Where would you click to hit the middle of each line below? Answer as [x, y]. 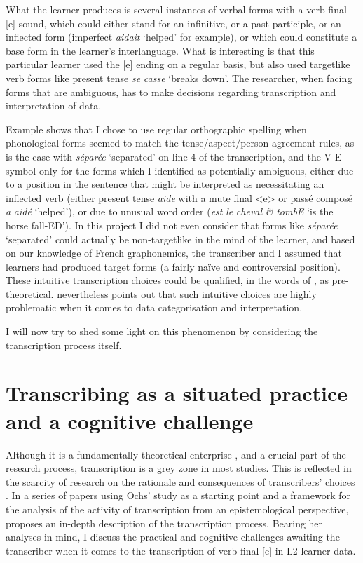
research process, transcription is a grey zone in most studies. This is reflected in [179, 468]
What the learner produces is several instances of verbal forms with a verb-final [176, 9]
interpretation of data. [54, 106]
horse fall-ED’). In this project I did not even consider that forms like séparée [172, 225]
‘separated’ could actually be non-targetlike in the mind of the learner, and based [180, 239]
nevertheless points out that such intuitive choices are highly [187, 293]
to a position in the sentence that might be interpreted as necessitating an [165, 184]
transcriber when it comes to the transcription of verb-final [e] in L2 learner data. [181, 550]
